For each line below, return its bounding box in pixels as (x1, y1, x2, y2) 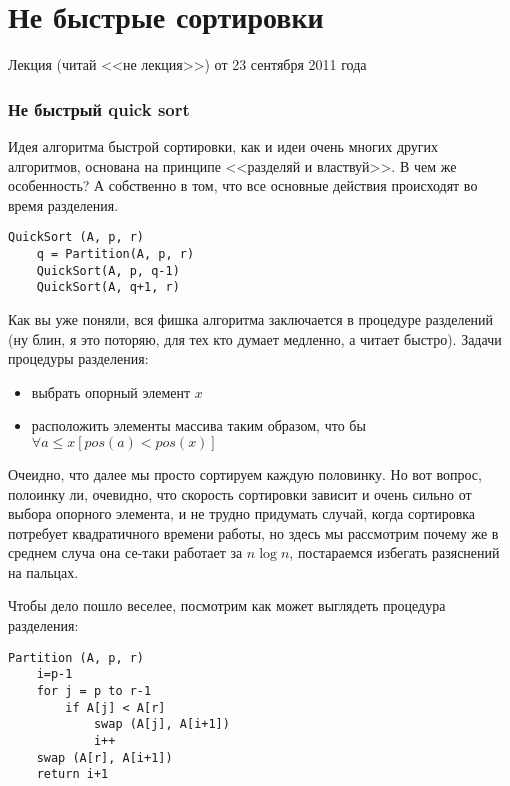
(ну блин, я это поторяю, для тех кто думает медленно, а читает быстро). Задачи (8, 328, 502, 349)
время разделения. (8, 194, 119, 215)
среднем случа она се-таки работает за (8, 542, 243, 563)
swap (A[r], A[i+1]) (36, 750, 173, 765)
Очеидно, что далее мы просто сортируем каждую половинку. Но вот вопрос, (8, 463, 482, 484)
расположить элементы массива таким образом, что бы (31, 415, 366, 436)
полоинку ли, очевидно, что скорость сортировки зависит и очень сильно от (8, 483, 472, 504)
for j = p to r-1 (36, 683, 152, 698)
